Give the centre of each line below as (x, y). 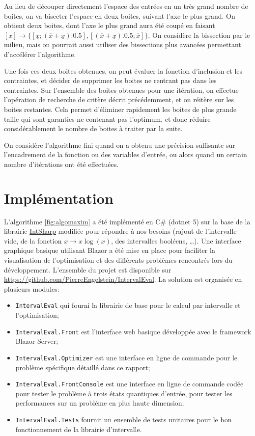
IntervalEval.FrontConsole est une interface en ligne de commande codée (129, 384)
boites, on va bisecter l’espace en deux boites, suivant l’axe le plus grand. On (120, 15)
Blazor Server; (37, 341)
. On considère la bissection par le (199, 35)
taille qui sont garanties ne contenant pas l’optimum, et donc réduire (107, 119)
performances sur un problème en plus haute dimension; (100, 403)
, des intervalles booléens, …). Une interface (176, 240)
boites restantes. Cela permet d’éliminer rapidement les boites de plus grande (120, 109)
